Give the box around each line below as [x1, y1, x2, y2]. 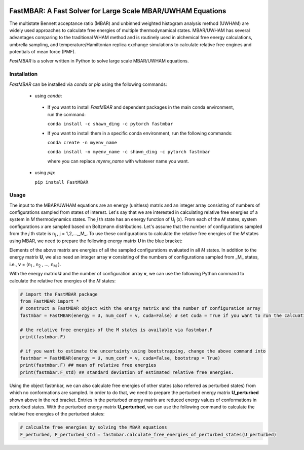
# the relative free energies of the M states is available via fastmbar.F [20, 327, 213, 333]
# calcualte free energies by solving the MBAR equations [20, 425, 167, 430]
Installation [9, 71, 38, 78]
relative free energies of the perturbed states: [9, 411, 105, 417]
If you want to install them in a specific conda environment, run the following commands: [47, 130, 233, 136]
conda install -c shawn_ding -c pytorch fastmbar [47, 121, 173, 127]
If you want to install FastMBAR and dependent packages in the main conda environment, [47, 104, 234, 110]
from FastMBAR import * [20, 298, 80, 304]
